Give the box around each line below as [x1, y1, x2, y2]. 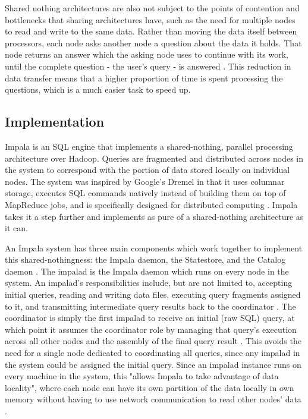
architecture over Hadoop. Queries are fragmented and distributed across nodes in [5, 152, 303, 164]
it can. [5, 222, 28, 234]
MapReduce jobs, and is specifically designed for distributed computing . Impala [5, 198, 298, 210]
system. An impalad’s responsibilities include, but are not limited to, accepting [5, 276, 293, 289]
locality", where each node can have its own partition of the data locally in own [5, 381, 294, 393]
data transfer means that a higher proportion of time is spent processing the [5, 71, 283, 84]
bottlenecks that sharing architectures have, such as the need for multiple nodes [5, 13, 296, 26]
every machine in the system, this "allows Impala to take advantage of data [5, 370, 279, 382]
